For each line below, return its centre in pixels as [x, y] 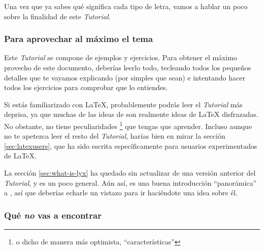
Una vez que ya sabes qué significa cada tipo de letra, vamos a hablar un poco [126, 6]
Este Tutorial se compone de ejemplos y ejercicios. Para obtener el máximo [121, 57]
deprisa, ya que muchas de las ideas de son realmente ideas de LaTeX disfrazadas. [131, 114]
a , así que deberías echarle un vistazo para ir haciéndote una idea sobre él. [121, 193]
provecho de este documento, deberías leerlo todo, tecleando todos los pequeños [128, 67]
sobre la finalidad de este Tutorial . [57, 16]
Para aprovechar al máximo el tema [79, 39]
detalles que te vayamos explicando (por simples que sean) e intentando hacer [125, 77]
